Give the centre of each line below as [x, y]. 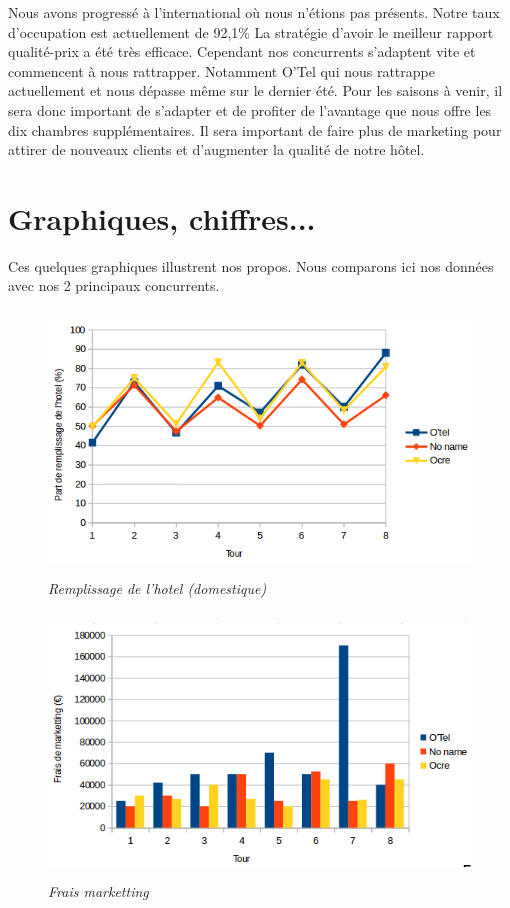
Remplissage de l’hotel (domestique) [157, 588]
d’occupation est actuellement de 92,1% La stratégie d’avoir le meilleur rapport [251, 31]
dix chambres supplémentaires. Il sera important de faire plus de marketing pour [255, 129]
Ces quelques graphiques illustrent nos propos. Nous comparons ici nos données [251, 265]
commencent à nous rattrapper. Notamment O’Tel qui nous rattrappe [221, 70]
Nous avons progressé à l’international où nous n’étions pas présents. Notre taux [254, 12]
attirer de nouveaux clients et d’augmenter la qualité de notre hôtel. [216, 149]
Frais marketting [98, 890]
